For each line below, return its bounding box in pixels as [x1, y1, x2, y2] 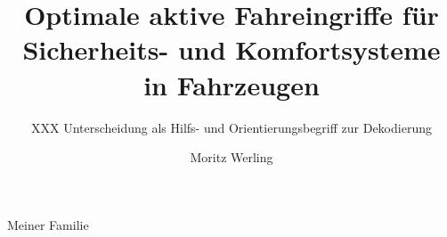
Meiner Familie [7, 215, 89, 233]
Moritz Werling [190, 148, 273, 167]
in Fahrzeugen [143, 66, 320, 102]
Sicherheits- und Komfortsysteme [22, 31, 441, 68]
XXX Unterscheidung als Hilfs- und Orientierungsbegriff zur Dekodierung [31, 118, 432, 136]
